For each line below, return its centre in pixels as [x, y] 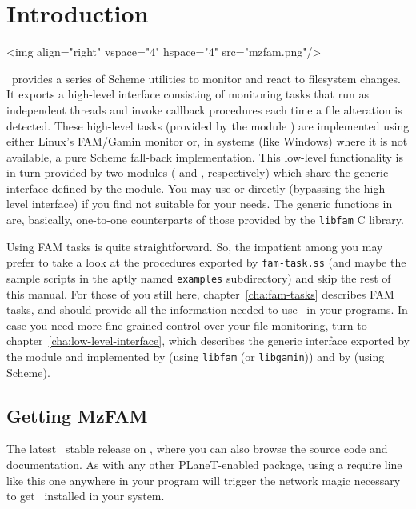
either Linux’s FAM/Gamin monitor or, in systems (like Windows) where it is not [207, 141]
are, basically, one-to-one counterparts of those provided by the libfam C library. [205, 220]
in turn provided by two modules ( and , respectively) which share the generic [198, 172]
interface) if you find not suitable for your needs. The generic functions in [212, 204]
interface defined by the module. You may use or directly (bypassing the [184, 188]
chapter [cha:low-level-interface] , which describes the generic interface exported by [208, 341]
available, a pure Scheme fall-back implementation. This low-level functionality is [205, 156]
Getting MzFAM [77, 415]
